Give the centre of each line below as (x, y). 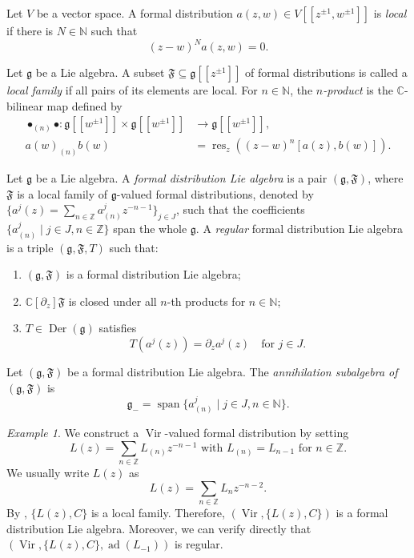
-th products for (206, 301)
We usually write (48, 473)
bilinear (25, 105)
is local (390, 13)
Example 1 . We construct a (73, 433)
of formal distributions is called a (326, 72)
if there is (30, 30)
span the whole (150, 229)
